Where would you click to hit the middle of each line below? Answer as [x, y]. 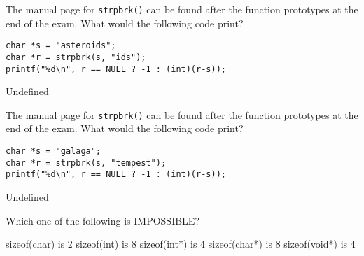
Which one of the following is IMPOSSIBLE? [103, 220]
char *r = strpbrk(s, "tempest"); [86, 163]
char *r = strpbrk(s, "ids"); [76, 57]
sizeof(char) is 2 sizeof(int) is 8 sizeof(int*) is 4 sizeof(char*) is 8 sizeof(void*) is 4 [181, 244]
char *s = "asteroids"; [61, 46]
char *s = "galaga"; [54, 151]
